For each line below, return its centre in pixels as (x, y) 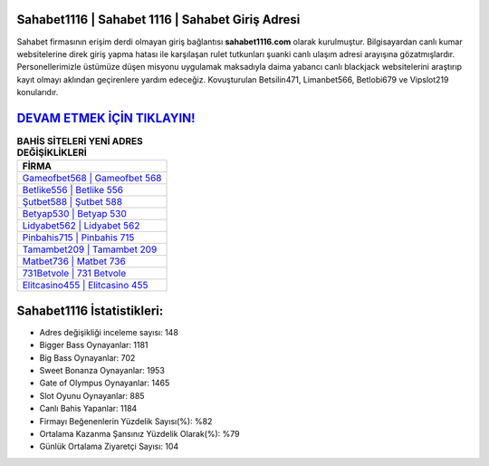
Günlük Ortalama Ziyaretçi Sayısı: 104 (109, 447)
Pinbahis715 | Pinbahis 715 (78, 238)
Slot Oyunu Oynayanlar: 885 (92, 395)
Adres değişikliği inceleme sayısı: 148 (109, 332)
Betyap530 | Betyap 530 (74, 214)
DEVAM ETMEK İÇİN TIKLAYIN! (106, 118)
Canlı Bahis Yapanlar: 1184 (88, 409)
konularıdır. (38, 92)
